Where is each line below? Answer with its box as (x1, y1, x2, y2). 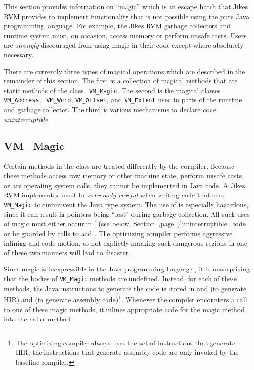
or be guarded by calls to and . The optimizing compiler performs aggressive (4, 228, 233, 238)
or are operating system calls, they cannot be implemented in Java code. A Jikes (4, 180, 245, 190)
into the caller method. (4, 314, 73, 324)
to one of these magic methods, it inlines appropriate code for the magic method (4, 304, 245, 314)
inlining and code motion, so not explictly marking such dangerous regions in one (4, 238, 247, 248)
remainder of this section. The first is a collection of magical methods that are (4, 75, 238, 86)
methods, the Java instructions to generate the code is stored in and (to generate (4, 283, 247, 293)
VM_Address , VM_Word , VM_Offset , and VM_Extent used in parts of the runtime (4, 95, 242, 105)
